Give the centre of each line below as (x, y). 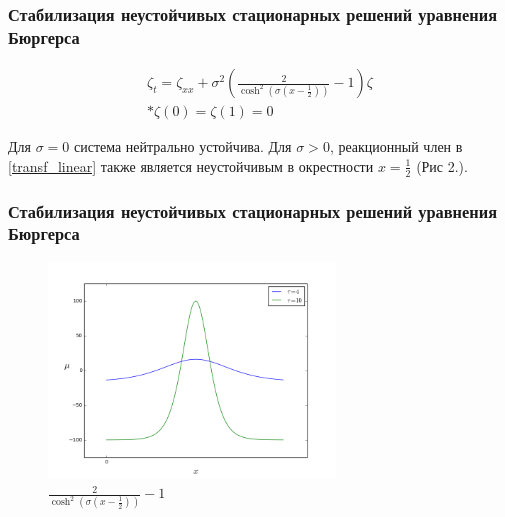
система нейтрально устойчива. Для (182, 146)
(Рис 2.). (442, 165)
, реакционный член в (396, 146)
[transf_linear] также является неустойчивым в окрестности (191, 165)
